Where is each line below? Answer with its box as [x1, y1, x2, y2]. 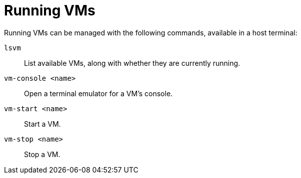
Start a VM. [24, 119, 61, 128]
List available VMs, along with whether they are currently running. [24, 58, 240, 67]
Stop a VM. [24, 150, 60, 159]
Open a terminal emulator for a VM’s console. [24, 89, 173, 98]
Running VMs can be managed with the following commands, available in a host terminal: [4, 28, 297, 37]
